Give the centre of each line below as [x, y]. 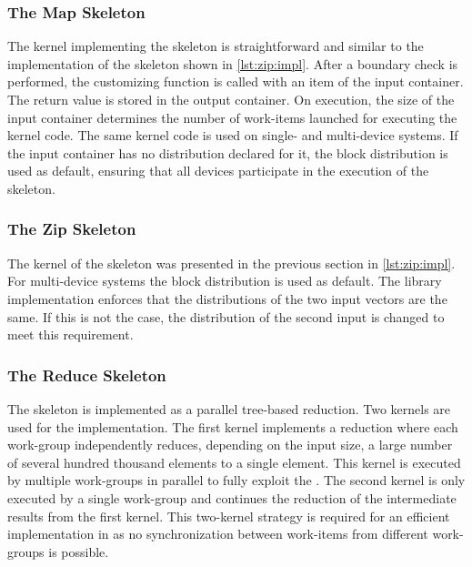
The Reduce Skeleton [87, 375]
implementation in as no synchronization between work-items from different [218, 534]
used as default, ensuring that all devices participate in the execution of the [218, 171]
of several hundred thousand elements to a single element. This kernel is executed [234, 462]
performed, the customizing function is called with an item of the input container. [236, 81]
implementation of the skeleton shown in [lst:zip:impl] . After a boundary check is [233, 63]
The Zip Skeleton [72, 229]
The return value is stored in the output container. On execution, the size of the [231, 99]
